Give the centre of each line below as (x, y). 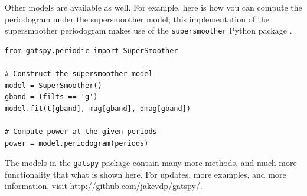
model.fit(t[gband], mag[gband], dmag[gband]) (98, 108)
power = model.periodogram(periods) (77, 143)
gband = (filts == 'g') (51, 97)
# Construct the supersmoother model (79, 74)
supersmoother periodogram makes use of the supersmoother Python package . (148, 30)
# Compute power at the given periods (81, 132)
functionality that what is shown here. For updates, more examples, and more (146, 174)
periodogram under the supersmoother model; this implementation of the (137, 19)
